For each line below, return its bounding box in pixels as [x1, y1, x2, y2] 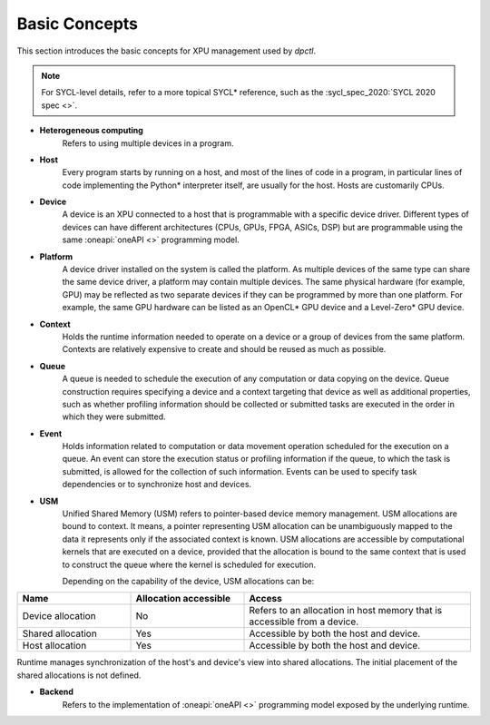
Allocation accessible [135, 593, 231, 605]
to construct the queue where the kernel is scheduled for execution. [62, 559, 317, 570]
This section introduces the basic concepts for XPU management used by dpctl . [16, 45, 317, 56]
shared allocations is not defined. [16, 670, 142, 681]
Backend [39, 686, 74, 698]
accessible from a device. [249, 615, 359, 628]
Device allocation [22, 610, 96, 622]
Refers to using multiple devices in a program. [62, 137, 234, 149]
